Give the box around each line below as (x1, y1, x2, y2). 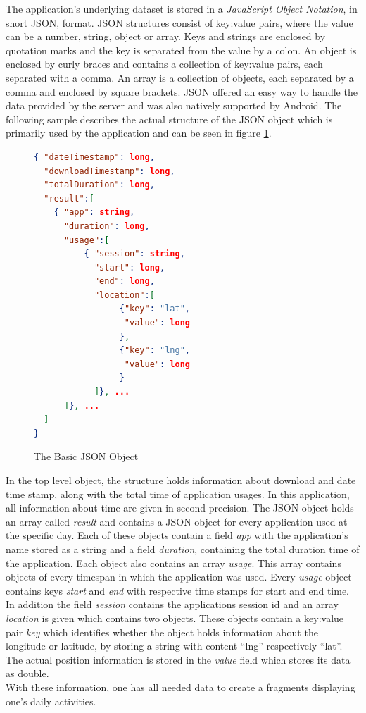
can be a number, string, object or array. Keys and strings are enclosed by (6, 29, 326, 44)
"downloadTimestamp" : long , (44, 166, 175, 176)
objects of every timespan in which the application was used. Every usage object (6, 569, 352, 584)
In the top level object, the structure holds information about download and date (6, 473, 356, 487)
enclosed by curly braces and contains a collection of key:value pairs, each (6, 56, 323, 71)
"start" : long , (94, 262, 165, 273)
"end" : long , (94, 276, 155, 287)
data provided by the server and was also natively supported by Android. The (6, 98, 342, 113)
